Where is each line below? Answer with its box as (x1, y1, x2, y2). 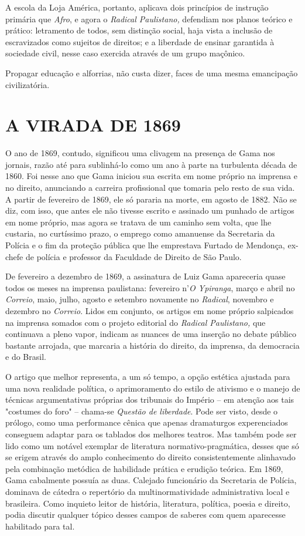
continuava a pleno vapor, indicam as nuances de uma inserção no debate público (5, 328, 296, 340)
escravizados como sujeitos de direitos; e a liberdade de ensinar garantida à (5, 35, 275, 48)
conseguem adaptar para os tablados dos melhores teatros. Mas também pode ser (5, 427, 297, 440)
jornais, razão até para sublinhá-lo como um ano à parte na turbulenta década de (5, 158, 297, 170)
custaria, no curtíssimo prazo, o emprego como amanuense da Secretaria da (5, 227, 275, 240)
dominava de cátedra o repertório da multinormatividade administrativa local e (5, 485, 290, 497)
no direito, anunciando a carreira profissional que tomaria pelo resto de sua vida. (5, 181, 295, 194)
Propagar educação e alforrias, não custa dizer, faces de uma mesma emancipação (5, 66, 298, 79)
